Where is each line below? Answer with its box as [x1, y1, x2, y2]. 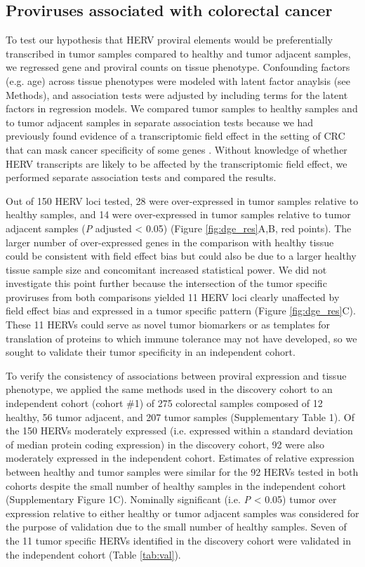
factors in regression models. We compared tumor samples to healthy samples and [6, 101, 358, 116]
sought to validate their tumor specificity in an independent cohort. [6, 345, 296, 359]
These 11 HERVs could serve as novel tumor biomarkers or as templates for [6, 317, 330, 332]
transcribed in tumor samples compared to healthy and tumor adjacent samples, [6, 46, 351, 60]
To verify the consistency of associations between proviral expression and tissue [6, 368, 347, 382]
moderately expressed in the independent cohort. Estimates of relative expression [6, 451, 354, 465]
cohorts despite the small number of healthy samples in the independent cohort [6, 478, 347, 493]
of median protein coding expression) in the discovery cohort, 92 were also [6, 436, 324, 451]
